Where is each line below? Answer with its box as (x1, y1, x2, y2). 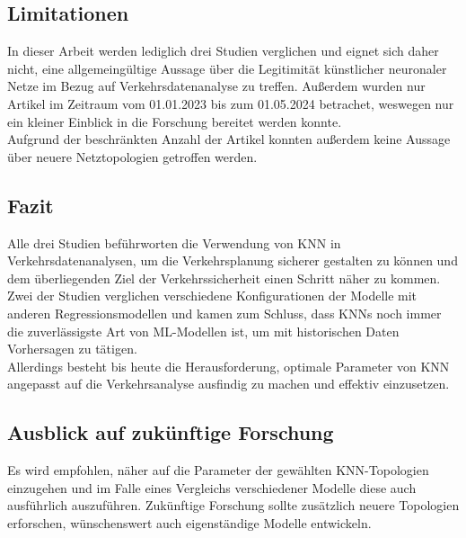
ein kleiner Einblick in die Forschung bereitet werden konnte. (7, 112, 342, 130)
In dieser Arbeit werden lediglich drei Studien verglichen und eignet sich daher (7, 41, 439, 60)
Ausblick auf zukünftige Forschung (7, 418, 334, 446)
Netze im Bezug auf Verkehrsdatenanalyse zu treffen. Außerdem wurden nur (7, 76, 426, 95)
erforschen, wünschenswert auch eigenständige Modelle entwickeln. (7, 513, 372, 532)
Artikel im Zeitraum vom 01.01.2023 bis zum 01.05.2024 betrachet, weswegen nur (7, 94, 454, 112)
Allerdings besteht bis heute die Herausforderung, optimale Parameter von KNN (7, 356, 450, 375)
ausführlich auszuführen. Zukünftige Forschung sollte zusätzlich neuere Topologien (7, 496, 460, 515)
